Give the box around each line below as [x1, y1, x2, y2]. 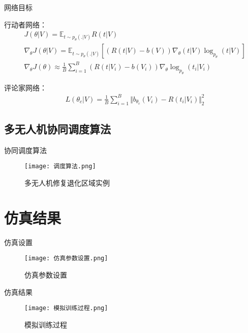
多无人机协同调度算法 [4, 121, 111, 137]
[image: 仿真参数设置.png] [24, 255, 108, 262]
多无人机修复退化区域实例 [24, 177, 110, 188]
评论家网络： [4, 82, 47, 93]
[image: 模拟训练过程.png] [24, 305, 108, 312]
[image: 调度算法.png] [24, 163, 96, 170]
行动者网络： [4, 19, 47, 29]
